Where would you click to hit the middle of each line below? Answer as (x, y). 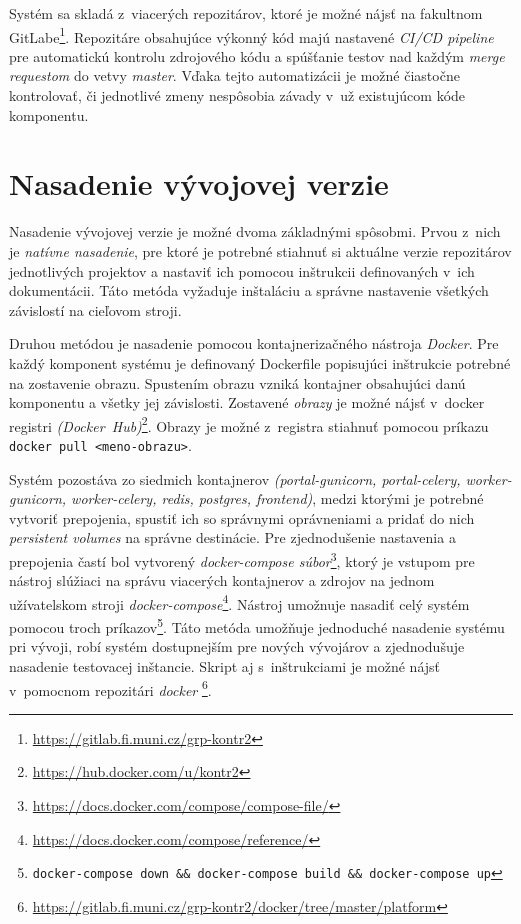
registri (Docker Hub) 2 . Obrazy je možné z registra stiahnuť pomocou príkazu (249, 424)
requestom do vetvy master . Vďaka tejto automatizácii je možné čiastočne (234, 75)
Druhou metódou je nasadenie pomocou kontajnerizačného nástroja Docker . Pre (254, 343)
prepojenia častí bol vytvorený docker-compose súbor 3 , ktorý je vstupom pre (242, 559)
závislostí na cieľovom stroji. (95, 309)
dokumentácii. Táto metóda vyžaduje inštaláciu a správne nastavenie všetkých (249, 290)
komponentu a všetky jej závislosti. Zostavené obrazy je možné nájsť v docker (247, 402)
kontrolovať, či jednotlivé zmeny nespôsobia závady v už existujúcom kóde (237, 95)
